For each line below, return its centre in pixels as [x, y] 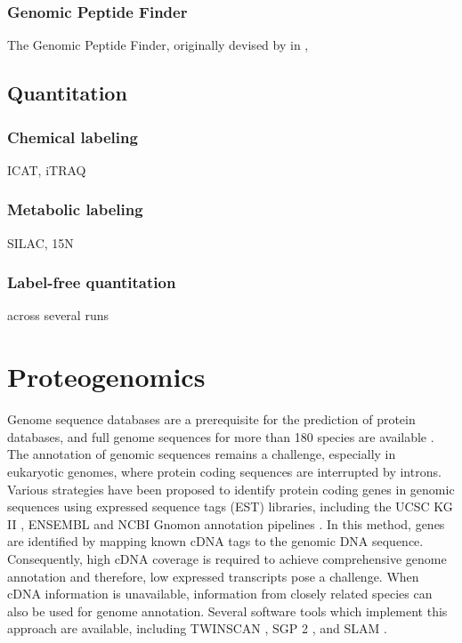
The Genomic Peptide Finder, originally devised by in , [158, 45]
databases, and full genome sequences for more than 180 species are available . [221, 436]
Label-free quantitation [92, 282]
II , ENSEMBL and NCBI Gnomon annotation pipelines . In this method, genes [226, 523]
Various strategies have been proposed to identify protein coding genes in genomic [231, 489]
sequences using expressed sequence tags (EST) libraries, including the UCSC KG [230, 506]
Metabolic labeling [75, 209]
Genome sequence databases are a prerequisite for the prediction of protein [211, 419]
